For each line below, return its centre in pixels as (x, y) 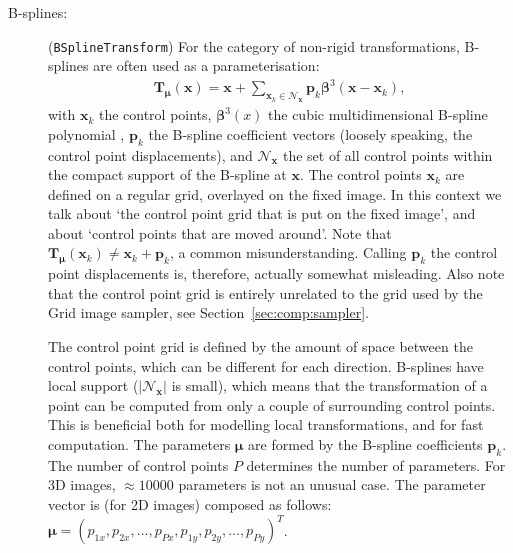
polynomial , (86, 133)
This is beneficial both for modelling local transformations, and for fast (266, 424)
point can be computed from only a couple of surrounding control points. (272, 404)
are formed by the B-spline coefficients (365, 444)
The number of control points (138, 464)
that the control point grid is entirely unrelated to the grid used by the (265, 292)
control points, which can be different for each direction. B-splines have (266, 365)
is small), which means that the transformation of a (329, 385)
